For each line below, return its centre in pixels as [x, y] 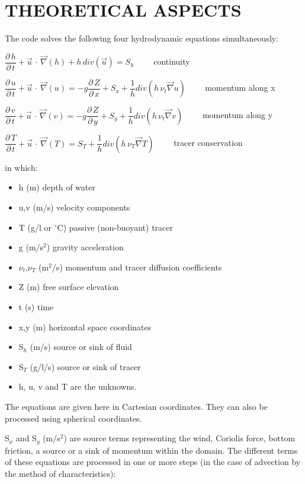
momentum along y [237, 115]
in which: [21, 167]
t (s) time [36, 306]
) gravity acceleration [85, 247]
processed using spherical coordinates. [73, 418]
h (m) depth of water [57, 187]
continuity [172, 61]
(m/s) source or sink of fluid [81, 347]
